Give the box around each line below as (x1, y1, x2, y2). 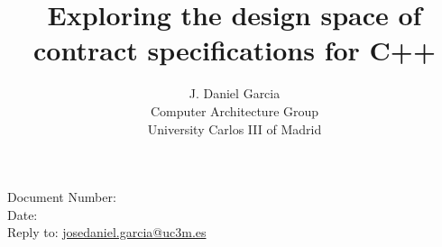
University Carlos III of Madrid (147, 119, 322, 138)
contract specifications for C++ (33, 32, 436, 69)
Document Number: (7, 188, 116, 206)
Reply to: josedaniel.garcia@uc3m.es (7, 223, 207, 242)
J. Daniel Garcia (189, 84, 281, 103)
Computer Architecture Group (150, 101, 319, 120)
